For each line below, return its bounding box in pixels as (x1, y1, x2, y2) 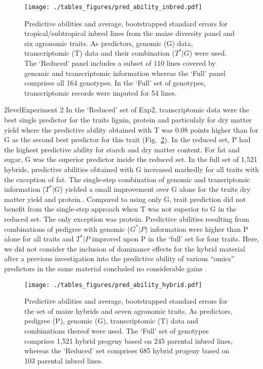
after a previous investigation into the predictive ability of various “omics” (4, 253, 235, 264)
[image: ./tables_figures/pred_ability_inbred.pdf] (24, 4, 202, 11)
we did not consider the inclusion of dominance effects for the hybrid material (4, 243, 245, 254)
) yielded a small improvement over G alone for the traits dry (60, 184, 251, 194)
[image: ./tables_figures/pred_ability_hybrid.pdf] (24, 281, 202, 289)
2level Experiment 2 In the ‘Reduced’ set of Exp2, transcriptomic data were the (4, 104, 249, 115)
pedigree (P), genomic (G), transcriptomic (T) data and (24, 315, 199, 326)
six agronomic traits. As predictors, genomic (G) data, (24, 37, 193, 48)
